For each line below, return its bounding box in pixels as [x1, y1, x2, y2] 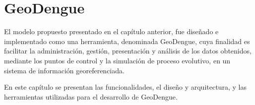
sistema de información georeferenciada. [4, 65, 125, 75]
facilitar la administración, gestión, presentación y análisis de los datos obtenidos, [4, 46, 252, 56]
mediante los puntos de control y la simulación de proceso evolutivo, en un [4, 55, 231, 65]
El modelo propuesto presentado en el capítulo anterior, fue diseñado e [4, 26, 219, 37]
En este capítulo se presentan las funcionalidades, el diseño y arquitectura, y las [4, 82, 247, 92]
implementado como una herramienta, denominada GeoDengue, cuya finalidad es [4, 36, 250, 46]
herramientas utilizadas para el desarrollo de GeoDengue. [4, 91, 178, 102]
